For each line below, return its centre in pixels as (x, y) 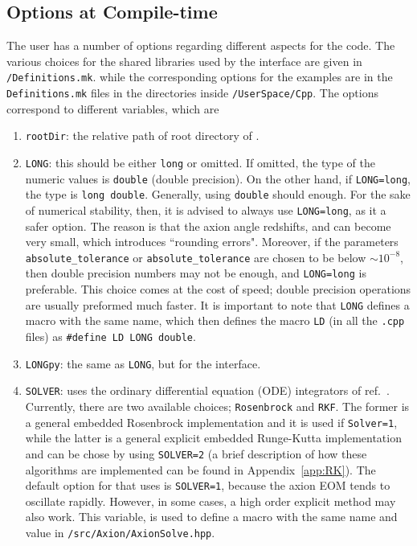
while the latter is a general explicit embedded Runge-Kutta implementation (213, 438)
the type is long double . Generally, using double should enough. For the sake (218, 194)
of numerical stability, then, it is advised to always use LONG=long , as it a (206, 209)
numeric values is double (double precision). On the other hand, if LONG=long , (218, 178)
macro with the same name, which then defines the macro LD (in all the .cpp (215, 320)
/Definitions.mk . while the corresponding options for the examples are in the (200, 77)
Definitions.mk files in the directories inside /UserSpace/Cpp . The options (192, 93)
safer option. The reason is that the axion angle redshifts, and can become (208, 226)
